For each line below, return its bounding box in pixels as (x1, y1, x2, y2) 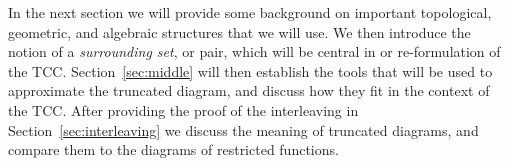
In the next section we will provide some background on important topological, (8, 2, 492, 22)
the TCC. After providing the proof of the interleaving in (8, 99, 359, 120)
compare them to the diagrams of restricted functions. (8, 139, 339, 160)
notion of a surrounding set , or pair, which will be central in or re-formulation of (8, 41, 501, 62)
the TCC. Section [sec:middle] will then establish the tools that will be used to (8, 60, 493, 81)
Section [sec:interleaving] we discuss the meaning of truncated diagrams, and (8, 119, 479, 140)
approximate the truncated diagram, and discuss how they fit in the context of (8, 80, 490, 101)
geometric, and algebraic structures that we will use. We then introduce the (8, 21, 471, 42)
